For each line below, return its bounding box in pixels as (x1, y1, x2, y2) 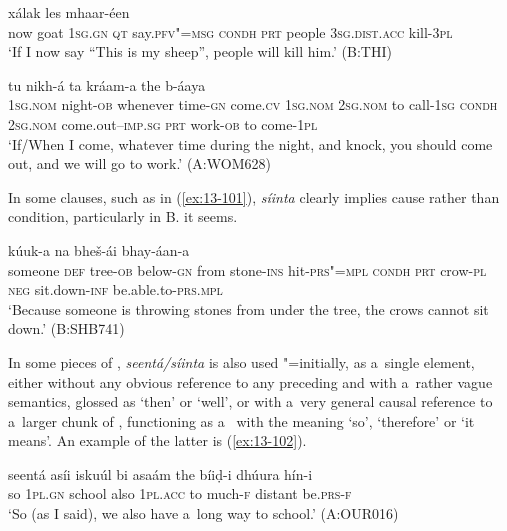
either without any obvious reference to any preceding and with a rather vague (8, 371, 493, 392)
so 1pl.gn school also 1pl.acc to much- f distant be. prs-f (8, 483, 352, 504)
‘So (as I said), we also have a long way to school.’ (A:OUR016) (8, 503, 399, 524)
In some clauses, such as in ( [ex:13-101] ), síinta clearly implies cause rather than (8, 186, 500, 207)
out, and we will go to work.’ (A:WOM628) (8, 153, 271, 174)
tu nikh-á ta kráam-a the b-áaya (8, 74, 206, 95)
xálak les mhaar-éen (8, 2, 130, 22)
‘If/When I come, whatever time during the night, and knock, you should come (8, 133, 493, 154)
